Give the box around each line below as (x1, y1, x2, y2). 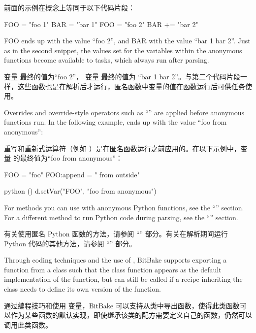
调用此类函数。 (4, 319, 52, 330)
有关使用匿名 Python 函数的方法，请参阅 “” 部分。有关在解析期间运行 (4, 229, 228, 239)
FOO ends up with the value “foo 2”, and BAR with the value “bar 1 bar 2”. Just (4, 35, 251, 46)
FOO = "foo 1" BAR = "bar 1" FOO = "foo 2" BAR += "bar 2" (4, 19, 198, 29)
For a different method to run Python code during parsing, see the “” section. (4, 212, 238, 222)
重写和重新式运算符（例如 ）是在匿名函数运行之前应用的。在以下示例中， (4, 143, 241, 153)
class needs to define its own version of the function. (4, 284, 161, 294)
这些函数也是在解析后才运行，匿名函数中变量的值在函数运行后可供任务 (17, 81, 245, 91)
